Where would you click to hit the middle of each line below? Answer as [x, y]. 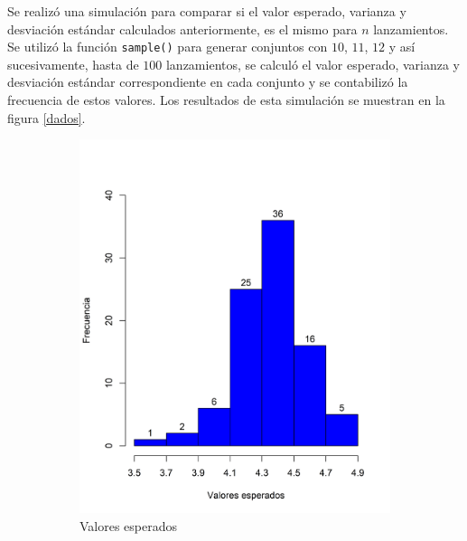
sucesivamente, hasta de [73, 64]
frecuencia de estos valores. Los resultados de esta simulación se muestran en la [226, 100]
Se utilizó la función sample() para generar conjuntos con [168, 47]
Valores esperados [129, 525]
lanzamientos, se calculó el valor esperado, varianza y [313, 64]
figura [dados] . [47, 117]
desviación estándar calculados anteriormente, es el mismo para [182, 28]
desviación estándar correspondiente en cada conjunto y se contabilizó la [208, 82]
